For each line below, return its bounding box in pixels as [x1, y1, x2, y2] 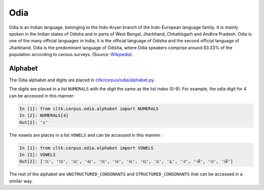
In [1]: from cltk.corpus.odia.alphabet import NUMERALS [19, 106, 159, 112]
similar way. [9, 178, 33, 184]
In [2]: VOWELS [19, 152, 56, 157]
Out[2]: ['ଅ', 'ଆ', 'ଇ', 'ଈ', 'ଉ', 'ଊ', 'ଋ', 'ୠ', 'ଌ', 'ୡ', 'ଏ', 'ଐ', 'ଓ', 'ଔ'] [19, 159, 233, 164]
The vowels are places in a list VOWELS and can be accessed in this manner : [9, 132, 163, 138]
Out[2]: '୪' [19, 119, 48, 125]
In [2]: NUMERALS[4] [19, 113, 68, 118]
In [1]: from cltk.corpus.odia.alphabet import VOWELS [19, 145, 154, 151]
